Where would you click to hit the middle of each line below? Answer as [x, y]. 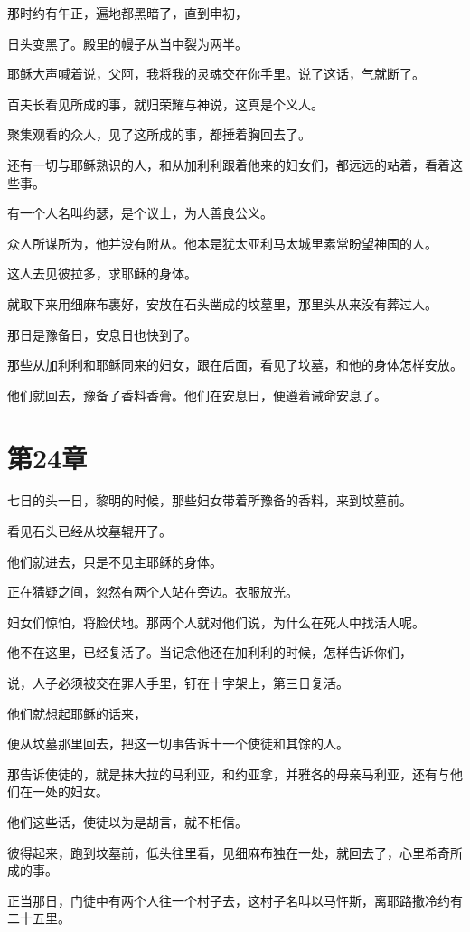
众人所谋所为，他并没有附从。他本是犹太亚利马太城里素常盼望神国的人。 [222, 243]
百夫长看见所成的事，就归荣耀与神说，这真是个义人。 [165, 104]
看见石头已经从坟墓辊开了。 [89, 531]
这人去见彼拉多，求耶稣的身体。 [102, 273]
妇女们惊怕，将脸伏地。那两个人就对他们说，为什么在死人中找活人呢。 [216, 621]
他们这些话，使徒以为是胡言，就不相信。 [127, 821]
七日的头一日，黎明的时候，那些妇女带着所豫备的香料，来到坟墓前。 [210, 500]
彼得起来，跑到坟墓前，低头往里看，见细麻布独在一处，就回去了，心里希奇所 [235, 852]
